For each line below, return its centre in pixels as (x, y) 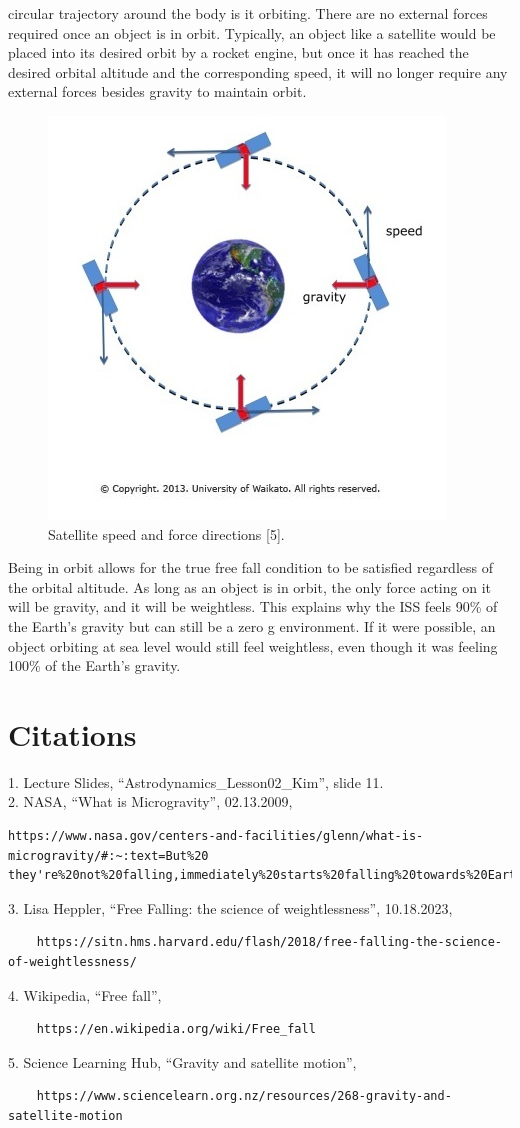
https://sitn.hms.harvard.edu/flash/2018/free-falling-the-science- (269, 942)
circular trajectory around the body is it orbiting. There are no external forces (248, 13)
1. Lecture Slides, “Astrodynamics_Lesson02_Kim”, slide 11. (196, 781)
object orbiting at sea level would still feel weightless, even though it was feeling (253, 645)
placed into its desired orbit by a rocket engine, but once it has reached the (238, 52)
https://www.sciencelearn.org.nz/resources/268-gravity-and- (244, 1096)
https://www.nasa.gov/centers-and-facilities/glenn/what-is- (216, 836)
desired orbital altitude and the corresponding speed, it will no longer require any (258, 71)
